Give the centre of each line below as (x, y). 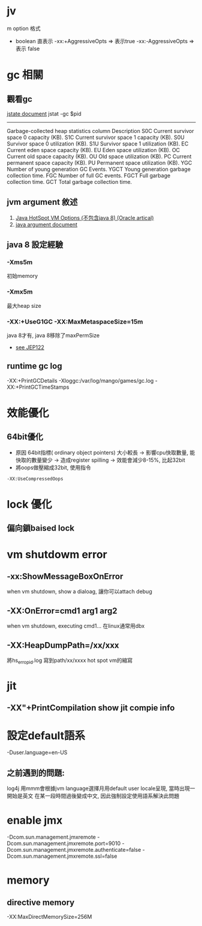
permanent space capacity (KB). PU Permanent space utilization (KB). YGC (100, 162)
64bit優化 (25, 437)
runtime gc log (34, 366)
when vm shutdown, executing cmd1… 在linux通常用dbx (76, 626)
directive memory (41, 902)
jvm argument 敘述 (42, 202)
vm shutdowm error (57, 554)
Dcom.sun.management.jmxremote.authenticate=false (74, 850)
